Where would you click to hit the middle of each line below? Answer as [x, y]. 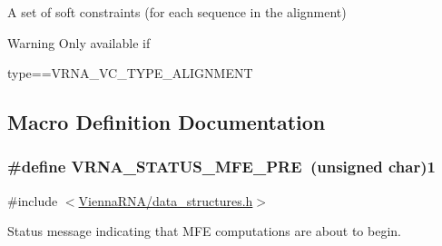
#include [33, 200]
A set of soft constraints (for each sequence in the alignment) [177, 12]
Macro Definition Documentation [167, 122]
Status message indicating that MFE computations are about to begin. [204, 231]
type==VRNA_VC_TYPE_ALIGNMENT [130, 73]
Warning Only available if [79, 42]
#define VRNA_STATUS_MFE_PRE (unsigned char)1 [221, 167]
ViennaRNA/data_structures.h [166, 200]
